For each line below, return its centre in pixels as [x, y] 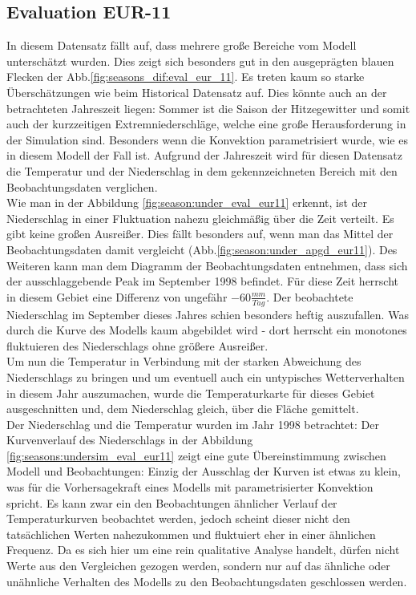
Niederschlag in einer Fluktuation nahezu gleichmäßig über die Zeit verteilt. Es [200, 218]
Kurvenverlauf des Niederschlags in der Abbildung [130, 440]
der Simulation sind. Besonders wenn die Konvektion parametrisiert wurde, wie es [207, 139]
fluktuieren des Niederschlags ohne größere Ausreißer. [137, 345]
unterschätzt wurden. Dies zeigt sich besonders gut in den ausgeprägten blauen [200, 61]
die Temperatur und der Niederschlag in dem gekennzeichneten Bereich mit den [202, 170]
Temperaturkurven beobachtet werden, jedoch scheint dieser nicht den [178, 518]
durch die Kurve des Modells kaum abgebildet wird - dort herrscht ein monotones [207, 330]
